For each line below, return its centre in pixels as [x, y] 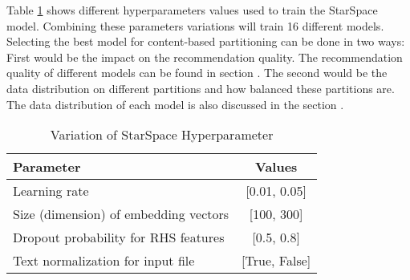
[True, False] [276, 261]
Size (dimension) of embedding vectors [121, 214]
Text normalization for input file [104, 261]
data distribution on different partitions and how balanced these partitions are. [201, 88]
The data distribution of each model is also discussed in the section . [175, 104]
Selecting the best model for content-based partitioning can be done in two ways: [206, 41]
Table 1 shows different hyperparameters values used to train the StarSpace [192, 10]
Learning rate [51, 191]
